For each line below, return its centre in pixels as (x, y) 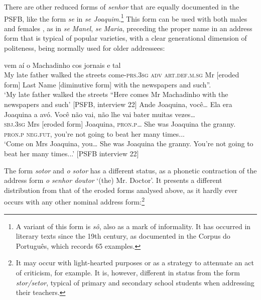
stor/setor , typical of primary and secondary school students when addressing (135, 282)
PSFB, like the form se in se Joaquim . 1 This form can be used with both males (126, 18)
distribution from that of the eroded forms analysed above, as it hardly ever (121, 190)
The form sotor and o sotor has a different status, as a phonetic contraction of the (130, 170)
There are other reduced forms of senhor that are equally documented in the (122, 7)
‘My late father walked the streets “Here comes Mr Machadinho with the (116, 94)
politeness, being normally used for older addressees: (85, 48)
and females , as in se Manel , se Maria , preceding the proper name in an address (128, 28)
